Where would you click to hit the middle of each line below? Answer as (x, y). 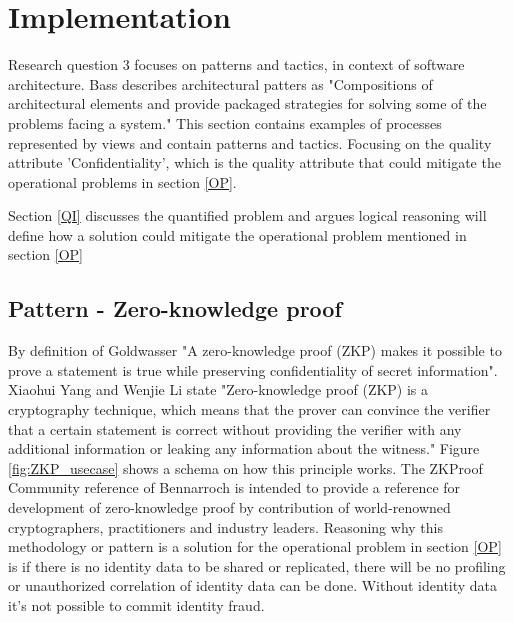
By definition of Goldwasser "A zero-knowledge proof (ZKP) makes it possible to (255, 350)
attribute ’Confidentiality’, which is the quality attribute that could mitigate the (254, 162)
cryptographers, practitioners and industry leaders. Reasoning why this (225, 526)
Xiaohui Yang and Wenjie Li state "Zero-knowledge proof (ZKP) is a (218, 389)
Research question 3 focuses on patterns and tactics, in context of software (236, 64)
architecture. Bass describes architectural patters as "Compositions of (220, 83)
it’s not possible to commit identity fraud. (136, 604)
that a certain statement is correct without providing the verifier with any (235, 428)
